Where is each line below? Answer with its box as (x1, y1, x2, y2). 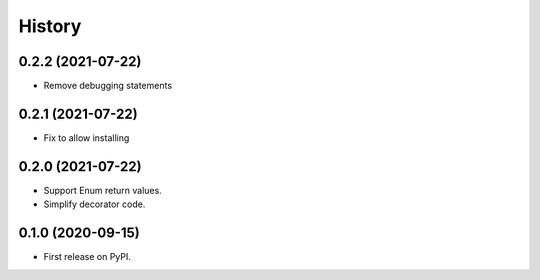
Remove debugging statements (43, 80, 173, 92)
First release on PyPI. (43, 251, 132, 263)
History (18, 15, 82, 37)
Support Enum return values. (43, 184, 162, 196)
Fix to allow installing (43, 131, 130, 144)
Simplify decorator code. (43, 198, 146, 210)
